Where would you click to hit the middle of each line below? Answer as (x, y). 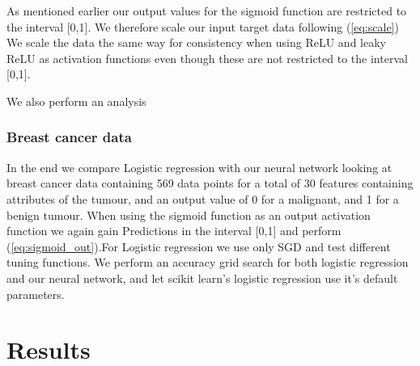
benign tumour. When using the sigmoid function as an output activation (189, 215)
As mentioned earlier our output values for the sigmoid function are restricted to (207, 11)
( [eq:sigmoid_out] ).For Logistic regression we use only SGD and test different (199, 246)
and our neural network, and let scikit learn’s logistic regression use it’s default (202, 278)
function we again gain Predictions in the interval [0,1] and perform (174, 231)
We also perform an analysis (76, 101)
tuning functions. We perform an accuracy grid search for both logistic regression (208, 262)
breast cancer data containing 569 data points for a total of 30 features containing (210, 183)
